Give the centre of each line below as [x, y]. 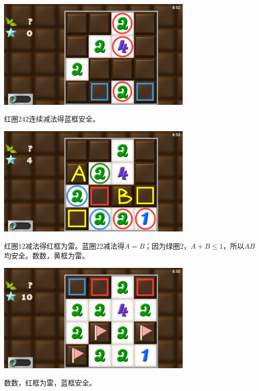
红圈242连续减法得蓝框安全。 [52, 119]
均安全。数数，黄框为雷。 [47, 256]
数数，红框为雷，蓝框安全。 [50, 382]
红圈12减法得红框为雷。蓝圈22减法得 [64, 245]
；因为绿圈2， [167, 245]
